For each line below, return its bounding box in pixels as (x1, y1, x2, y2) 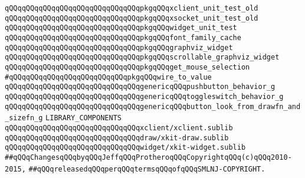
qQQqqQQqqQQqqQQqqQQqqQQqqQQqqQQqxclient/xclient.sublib (5, 123, 233, 132)
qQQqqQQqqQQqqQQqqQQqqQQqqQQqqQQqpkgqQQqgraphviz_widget (5, 43, 233, 52)
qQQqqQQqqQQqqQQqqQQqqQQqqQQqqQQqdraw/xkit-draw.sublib (5, 133, 229, 142)
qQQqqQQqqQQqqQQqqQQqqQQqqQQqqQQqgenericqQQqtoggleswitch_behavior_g (5, 92, 284, 101)
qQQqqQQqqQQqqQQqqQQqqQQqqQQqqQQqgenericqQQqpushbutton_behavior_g (5, 83, 276, 91)
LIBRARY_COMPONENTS (45, 114, 122, 123)
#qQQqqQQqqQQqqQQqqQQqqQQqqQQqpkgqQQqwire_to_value (5, 72, 212, 81)
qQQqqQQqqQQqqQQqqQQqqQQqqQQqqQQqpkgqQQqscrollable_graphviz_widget (5, 53, 280, 62)
